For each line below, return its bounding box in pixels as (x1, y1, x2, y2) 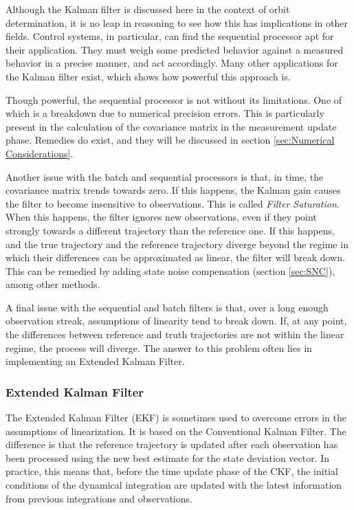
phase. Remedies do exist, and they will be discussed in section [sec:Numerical (5, 133, 335, 147)
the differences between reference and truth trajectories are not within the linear (5, 327, 344, 342)
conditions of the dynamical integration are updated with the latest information (5, 478, 342, 492)
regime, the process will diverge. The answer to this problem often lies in (5, 340, 312, 355)
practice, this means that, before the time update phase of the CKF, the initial (5, 464, 338, 478)
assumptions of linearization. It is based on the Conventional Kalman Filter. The (5, 423, 346, 438)
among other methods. (5, 277, 100, 291)
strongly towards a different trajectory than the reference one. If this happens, (5, 223, 335, 237)
